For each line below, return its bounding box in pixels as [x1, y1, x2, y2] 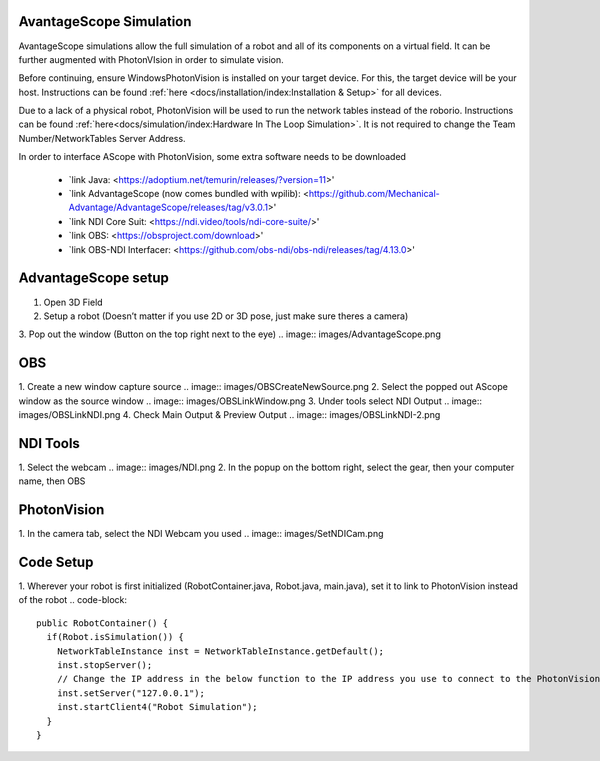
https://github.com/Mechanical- [308, 188, 440, 200]
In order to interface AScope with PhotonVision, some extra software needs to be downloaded [18, 151, 407, 163]
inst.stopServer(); [56, 660, 153, 671]
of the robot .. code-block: [18, 594, 128, 606]
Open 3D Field [43, 296, 104, 308]
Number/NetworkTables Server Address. [18, 132, 186, 144]
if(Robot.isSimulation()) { [46, 631, 185, 643]
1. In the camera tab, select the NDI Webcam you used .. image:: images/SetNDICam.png [18, 528, 384, 540]
